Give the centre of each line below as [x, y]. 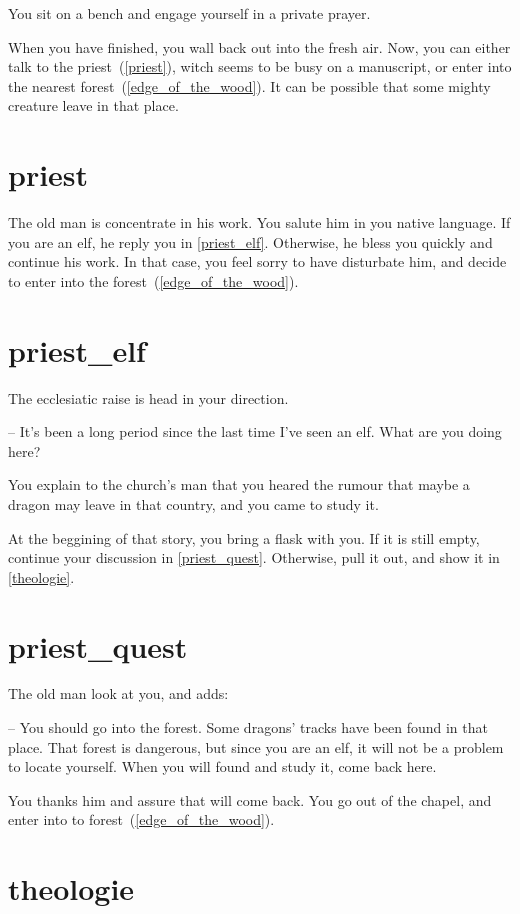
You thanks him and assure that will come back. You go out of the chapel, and [250, 799]
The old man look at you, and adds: [118, 693]
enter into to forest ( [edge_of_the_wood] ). [141, 819]
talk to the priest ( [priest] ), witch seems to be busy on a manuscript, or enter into [260, 66]
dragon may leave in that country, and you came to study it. [193, 503]
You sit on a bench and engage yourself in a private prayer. [189, 13]
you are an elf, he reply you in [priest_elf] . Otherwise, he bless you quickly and [250, 241]
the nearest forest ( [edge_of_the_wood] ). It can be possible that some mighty [249, 85]
